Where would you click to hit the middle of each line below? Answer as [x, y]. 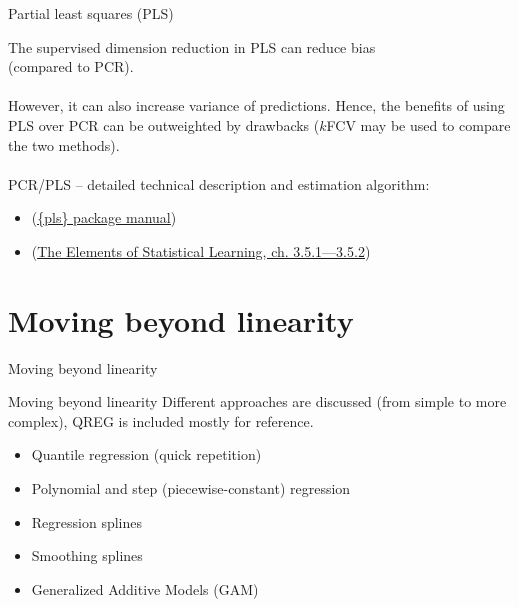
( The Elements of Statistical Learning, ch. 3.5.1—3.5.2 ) [201, 250]
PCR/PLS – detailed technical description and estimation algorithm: [219, 183]
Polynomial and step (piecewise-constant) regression [191, 488]
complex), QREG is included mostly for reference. [161, 420]
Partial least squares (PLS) [91, 13]
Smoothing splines [87, 555]
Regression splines [86, 521]
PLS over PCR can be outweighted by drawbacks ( [164, 124]
